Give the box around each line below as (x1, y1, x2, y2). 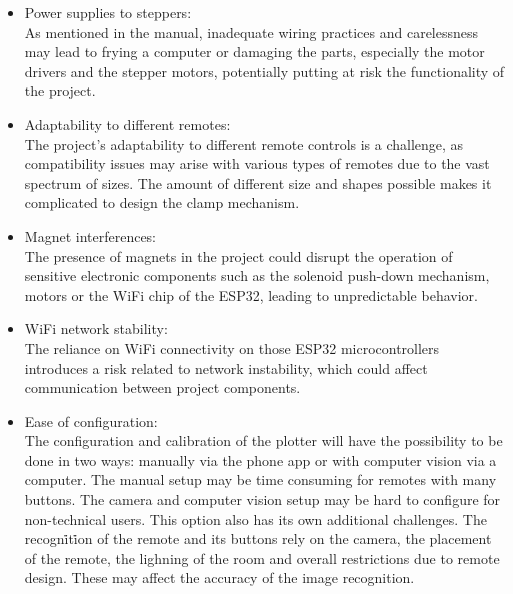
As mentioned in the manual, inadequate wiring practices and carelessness (24, 21, 479, 42)
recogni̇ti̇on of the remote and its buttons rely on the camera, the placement (24, 528, 492, 549)
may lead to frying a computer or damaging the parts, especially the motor (24, 41, 485, 62)
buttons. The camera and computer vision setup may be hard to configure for (24, 489, 501, 510)
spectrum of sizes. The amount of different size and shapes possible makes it (24, 172, 492, 193)
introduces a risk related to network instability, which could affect (24, 357, 428, 378)
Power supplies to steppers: (24, 2, 192, 22)
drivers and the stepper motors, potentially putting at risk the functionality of (24, 60, 505, 81)
